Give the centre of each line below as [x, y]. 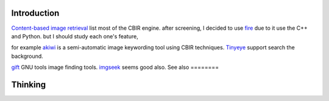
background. [27, 56]
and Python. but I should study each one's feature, [75, 36]
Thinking [29, 84]
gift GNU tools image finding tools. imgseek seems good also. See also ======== [115, 68]
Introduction [35, 13]
